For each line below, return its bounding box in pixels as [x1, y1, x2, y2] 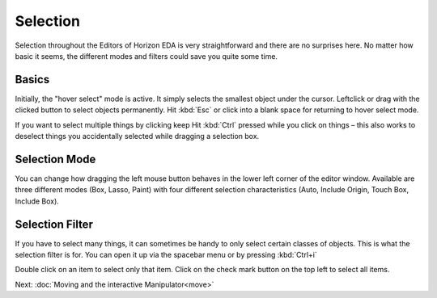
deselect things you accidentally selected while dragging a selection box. [15, 132, 260, 141]
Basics [15, 73, 50, 86]
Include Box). [15, 196, 60, 206]
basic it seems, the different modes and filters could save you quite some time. [15, 51, 278, 61]
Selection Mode [15, 152, 96, 166]
